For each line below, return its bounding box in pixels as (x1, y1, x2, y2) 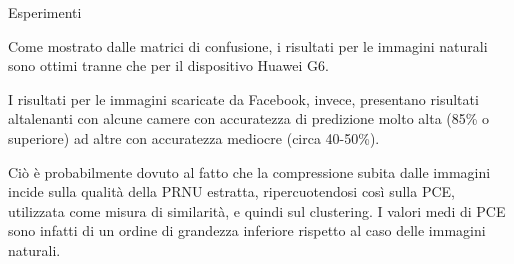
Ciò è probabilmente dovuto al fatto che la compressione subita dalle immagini (8, 161, 491, 182)
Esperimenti (8, 2, 82, 22)
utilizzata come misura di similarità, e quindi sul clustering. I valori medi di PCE (8, 200, 506, 221)
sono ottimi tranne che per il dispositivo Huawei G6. (8, 55, 329, 76)
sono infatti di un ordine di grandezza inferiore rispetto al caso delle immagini (8, 220, 486, 241)
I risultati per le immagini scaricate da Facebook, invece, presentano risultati (8, 88, 479, 109)
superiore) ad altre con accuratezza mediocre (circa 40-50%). (8, 127, 380, 148)
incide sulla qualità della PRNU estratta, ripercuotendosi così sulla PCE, (8, 181, 455, 202)
